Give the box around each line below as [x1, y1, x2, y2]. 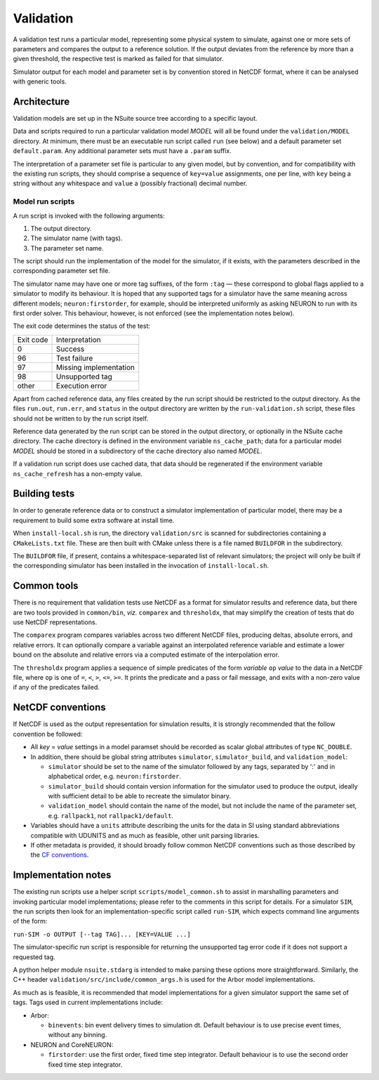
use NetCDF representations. [13, 618, 98, 626]
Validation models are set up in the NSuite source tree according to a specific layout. [13, 114, 258, 123]
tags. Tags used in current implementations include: [13, 998, 163, 1007]
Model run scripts [13, 197, 75, 206]
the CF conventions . [30, 850, 89, 860]
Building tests [13, 488, 75, 500]
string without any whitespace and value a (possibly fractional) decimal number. [13, 179, 248, 187]
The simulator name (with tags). [30, 234, 123, 242]
